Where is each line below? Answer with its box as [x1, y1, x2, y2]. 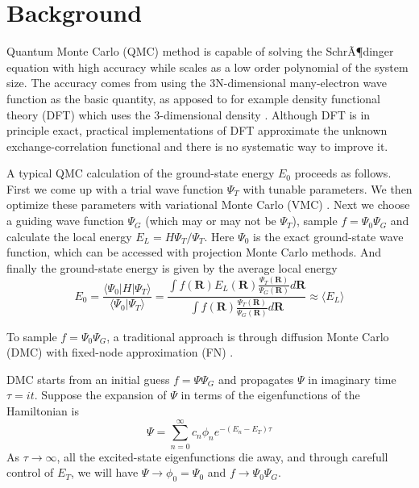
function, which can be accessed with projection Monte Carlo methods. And [6, 244, 382, 261]
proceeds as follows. [294, 165, 392, 181]
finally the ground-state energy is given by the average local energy [6, 259, 338, 276]
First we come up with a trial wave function [6, 180, 224, 197]
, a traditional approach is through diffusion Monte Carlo [106, 327, 389, 344]
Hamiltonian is [6, 402, 79, 419]
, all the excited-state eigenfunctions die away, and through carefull [56, 448, 388, 465]
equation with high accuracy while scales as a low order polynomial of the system [6, 58, 409, 75]
